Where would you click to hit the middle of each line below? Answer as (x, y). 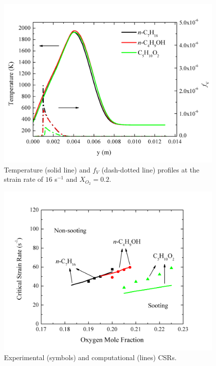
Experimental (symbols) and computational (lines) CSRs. (90, 357)
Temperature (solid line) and (47, 169)
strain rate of (24, 179)
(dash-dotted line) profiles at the (150, 169)
